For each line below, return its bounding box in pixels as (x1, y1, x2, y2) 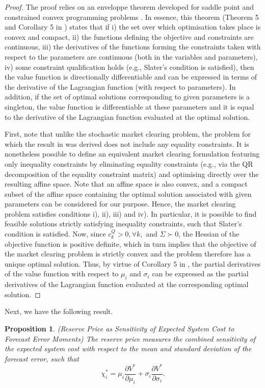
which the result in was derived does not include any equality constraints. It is (5, 138, 249, 149)
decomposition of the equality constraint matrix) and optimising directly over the (5, 168, 259, 179)
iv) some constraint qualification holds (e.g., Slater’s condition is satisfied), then (5, 61, 254, 72)
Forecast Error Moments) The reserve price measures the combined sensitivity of (5, 333, 256, 344)
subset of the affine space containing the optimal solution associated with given (5, 188, 252, 199)
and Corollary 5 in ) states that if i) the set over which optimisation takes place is (5, 21, 261, 32)
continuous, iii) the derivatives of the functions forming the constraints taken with (5, 41, 261, 52)
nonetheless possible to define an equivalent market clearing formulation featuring (5, 148, 260, 159)
